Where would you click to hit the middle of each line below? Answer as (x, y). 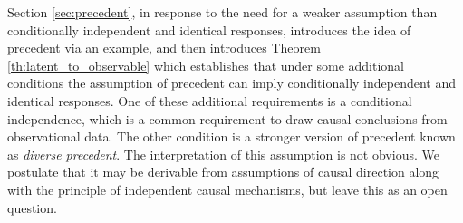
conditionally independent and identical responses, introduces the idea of (209, 29)
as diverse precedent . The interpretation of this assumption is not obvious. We (223, 154)
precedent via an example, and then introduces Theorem (164, 48)
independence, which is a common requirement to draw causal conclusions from (227, 118)
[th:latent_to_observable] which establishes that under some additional (206, 65)
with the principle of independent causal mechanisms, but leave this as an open (227, 189)
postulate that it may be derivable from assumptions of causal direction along (223, 172)
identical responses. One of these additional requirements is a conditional (210, 100)
